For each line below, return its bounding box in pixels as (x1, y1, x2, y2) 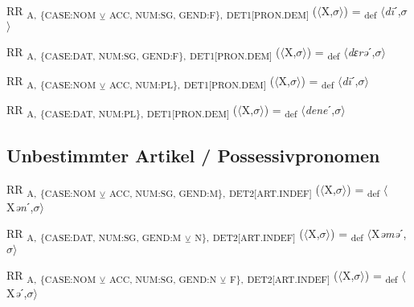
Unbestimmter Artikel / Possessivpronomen (6, 142, 380, 167)
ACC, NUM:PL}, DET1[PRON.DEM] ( (109, 72, 275, 92)
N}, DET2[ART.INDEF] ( (195, 225, 304, 244)
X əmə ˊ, (371, 225, 407, 242)
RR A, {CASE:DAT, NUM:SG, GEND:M (6, 225, 182, 244)
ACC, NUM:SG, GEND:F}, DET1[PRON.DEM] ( (109, 2, 318, 21)
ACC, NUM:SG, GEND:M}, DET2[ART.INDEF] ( (109, 180, 320, 199)
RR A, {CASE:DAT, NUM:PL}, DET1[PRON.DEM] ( (6, 101, 238, 121)
